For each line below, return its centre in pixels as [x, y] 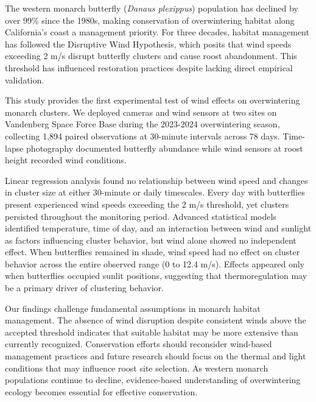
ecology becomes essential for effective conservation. [101, 391]
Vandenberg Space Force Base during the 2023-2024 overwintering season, [142, 124]
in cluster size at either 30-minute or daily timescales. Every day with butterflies [155, 192]
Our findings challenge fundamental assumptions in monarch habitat [133, 308]
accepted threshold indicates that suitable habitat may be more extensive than [152, 332]
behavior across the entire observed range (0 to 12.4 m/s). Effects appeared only [155, 263]
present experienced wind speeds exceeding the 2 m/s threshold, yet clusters [147, 204]
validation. [25, 79]
